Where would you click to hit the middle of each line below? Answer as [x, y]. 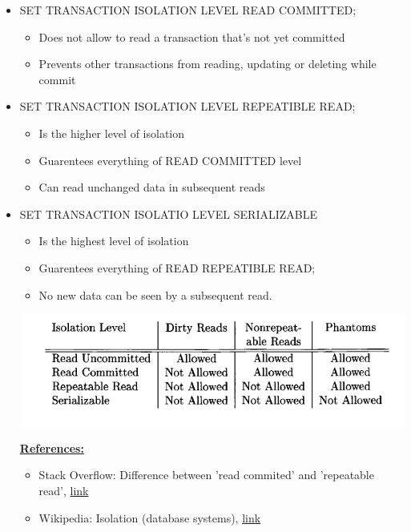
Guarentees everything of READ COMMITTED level [170, 160]
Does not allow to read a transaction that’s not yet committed [192, 36]
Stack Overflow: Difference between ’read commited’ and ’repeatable [206, 475]
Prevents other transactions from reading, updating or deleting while [208, 64]
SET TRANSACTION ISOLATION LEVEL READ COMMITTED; [188, 10]
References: [52, 447]
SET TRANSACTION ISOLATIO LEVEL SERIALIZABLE [169, 214]
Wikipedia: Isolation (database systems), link [150, 517]
